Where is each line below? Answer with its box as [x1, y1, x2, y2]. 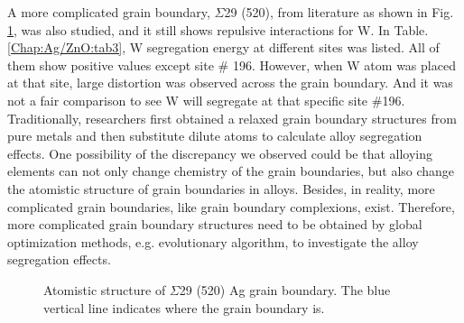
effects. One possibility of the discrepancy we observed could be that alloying [7, 143, 433, 162]
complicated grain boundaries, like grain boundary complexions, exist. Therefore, [7, 197, 455, 216]
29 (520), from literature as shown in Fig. [224, 3, 454, 21]
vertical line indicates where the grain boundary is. [43, 298, 325, 317]
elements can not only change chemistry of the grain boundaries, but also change [7, 161, 455, 180]
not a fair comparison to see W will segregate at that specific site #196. [7, 90, 405, 109]
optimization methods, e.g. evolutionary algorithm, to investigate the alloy [7, 232, 419, 251]
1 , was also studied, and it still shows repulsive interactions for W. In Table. [7, 20, 429, 39]
